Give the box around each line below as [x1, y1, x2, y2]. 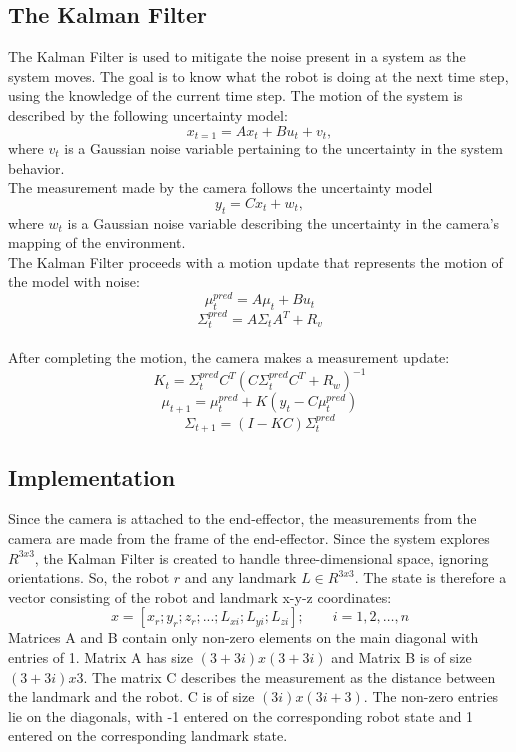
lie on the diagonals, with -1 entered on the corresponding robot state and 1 [8, 705, 474, 726]
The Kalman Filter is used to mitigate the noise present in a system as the [8, 46, 466, 67]
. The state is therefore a [354, 567, 507, 588]
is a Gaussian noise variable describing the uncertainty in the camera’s [67, 212, 500, 233]
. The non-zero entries [363, 686, 499, 707]
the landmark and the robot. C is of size [8, 686, 255, 707]
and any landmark [184, 567, 297, 588]
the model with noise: [8, 271, 140, 292]
